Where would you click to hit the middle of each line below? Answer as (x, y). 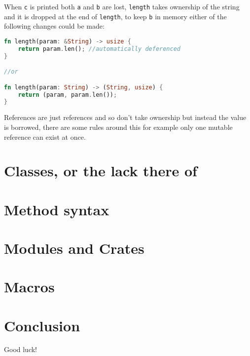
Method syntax (57, 209)
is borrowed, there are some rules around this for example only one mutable (118, 127)
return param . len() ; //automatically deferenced (99, 49)
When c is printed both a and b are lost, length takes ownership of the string (122, 6)
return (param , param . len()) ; (68, 95)
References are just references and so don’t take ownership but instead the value (125, 117)
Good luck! (21, 349)
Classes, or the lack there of (101, 171)
